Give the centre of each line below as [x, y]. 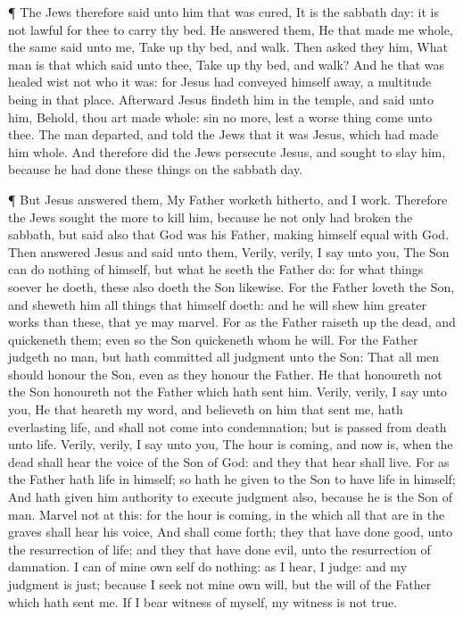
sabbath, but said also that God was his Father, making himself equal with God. [229, 234]
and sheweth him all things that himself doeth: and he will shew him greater [217, 304]
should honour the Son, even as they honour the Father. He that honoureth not [225, 374]
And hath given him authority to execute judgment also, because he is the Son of [231, 497]
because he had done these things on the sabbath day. [156, 169]
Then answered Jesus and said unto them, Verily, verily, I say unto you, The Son [229, 251]
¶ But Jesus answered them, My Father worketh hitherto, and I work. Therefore [228, 199]
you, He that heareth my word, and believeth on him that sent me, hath [206, 409]
